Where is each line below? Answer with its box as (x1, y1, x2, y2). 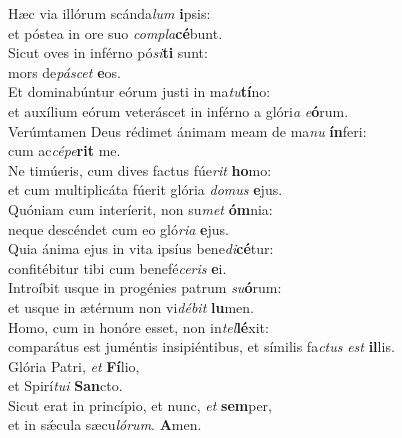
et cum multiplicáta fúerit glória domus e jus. (8, 179, 283, 200)
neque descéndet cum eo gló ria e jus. (8, 218, 229, 239)
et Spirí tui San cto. (8, 375, 123, 396)
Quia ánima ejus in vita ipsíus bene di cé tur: (8, 238, 274, 259)
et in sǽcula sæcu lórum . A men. (8, 414, 202, 435)
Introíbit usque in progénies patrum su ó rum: (8, 277, 282, 298)
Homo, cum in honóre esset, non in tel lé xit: (8, 316, 269, 337)
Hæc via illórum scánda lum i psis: (8, 3, 211, 23)
